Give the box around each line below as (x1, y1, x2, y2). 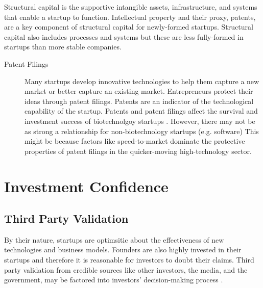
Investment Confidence (4, 175, 169, 196)
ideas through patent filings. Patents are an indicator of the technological (25, 95, 254, 106)
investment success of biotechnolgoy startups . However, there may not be (25, 115, 255, 126)
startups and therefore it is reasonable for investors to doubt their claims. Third (4, 254, 254, 265)
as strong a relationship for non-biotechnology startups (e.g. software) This (25, 125, 259, 136)
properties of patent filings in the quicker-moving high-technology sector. (25, 145, 252, 156)
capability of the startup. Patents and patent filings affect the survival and (25, 106, 258, 116)
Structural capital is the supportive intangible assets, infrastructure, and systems (4, 2, 257, 12)
